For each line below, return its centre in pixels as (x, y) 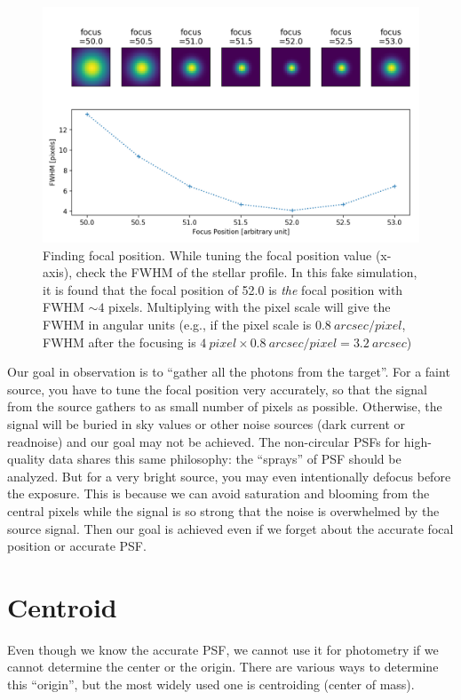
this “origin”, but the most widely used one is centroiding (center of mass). (211, 684)
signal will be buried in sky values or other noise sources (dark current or (206, 423)
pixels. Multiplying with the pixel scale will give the (250, 307)
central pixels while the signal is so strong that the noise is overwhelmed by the (223, 510)
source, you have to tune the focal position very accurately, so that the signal (217, 389)
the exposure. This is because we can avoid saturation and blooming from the (219, 493)
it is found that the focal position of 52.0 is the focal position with (223, 289)
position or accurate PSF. (77, 546)
